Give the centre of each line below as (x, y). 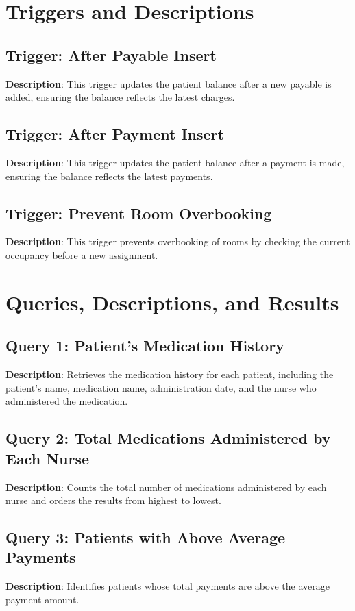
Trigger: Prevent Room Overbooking (139, 213)
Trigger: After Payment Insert (115, 134)
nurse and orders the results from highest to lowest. (113, 500)
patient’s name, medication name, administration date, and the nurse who (161, 387)
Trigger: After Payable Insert (111, 54)
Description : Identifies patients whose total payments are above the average (168, 586)
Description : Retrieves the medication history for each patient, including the (170, 374)
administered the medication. (67, 401)
